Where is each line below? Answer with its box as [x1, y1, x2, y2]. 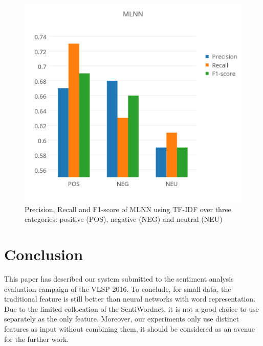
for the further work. [4, 333, 69, 344]
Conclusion [4, 244, 83, 265]
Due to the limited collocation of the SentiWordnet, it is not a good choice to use [4, 303, 259, 314]
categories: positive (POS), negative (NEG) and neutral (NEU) [25, 214, 223, 224]
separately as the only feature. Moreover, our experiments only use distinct [4, 313, 239, 324]
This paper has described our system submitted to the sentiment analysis [4, 273, 234, 284]
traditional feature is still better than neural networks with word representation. [4, 293, 256, 304]
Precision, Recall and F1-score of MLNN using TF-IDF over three [25, 203, 231, 214]
